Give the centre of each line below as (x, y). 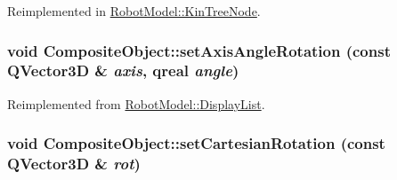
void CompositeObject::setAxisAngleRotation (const (199, 50)
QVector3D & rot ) (74, 164)
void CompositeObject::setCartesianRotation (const (196, 143)
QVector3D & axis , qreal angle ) (123, 70)
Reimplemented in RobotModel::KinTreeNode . (134, 11)
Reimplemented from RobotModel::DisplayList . (136, 103)
